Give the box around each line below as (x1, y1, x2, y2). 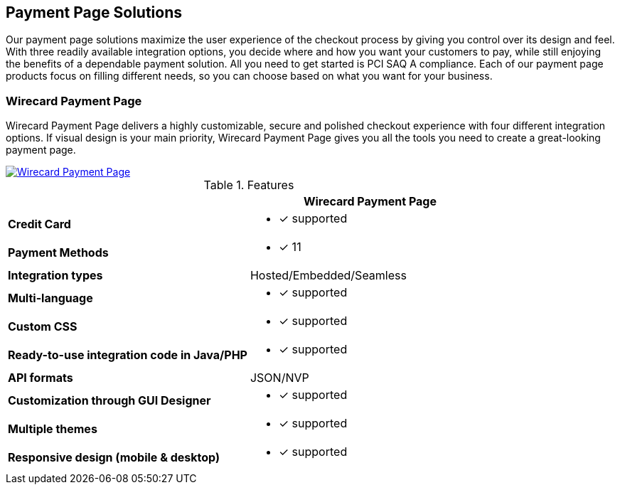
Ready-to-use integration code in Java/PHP (8, 348, 247, 363)
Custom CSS (8, 319, 77, 334)
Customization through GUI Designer (8, 393, 211, 408)
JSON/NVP (250, 371, 309, 385)
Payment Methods (8, 245, 109, 260)
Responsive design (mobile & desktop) (8, 450, 220, 465)
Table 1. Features (203, 178, 294, 193)
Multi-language (8, 291, 93, 306)
